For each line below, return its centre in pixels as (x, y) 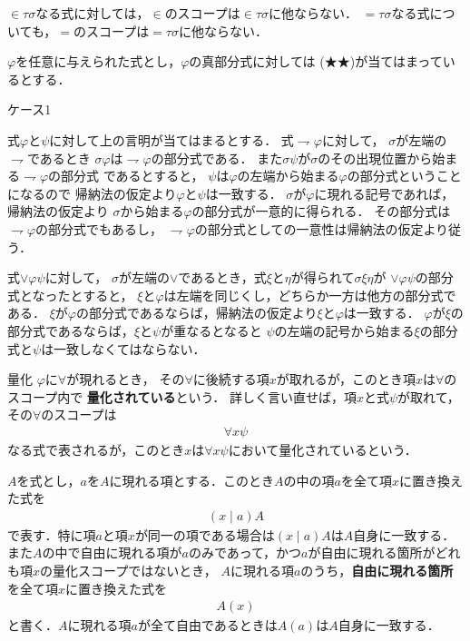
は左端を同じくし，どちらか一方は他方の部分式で (310, 295)
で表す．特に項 (52, 534)
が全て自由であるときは (207, 625)
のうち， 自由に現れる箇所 (377, 570)
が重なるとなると (211, 330)
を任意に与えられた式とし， (98, 61)
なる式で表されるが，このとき (96, 449)
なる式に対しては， (93, 13)
